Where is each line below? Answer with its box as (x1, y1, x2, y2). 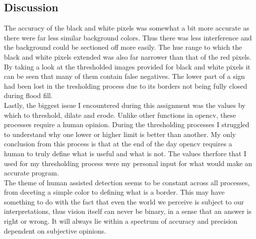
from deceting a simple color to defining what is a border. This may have (4, 187, 225, 197)
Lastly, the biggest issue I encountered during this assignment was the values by (4, 100, 246, 110)
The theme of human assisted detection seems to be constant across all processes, (4, 177, 250, 187)
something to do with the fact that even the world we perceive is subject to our (4, 196, 244, 206)
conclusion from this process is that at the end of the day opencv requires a (4, 138, 232, 149)
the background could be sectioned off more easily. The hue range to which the (4, 42, 242, 52)
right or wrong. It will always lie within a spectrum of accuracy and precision (4, 216, 238, 226)
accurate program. (4, 168, 59, 178)
